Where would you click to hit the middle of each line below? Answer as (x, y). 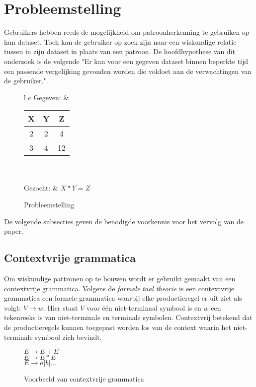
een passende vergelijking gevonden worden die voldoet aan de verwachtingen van (128, 71)
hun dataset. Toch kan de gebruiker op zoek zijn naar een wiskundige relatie (120, 41)
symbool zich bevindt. (68, 337)
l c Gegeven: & (46, 97)
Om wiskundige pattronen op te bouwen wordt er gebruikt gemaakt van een (120, 279)
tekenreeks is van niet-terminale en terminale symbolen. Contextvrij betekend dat (128, 317)
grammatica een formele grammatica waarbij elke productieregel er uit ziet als (123, 298)
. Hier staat (60, 307)
